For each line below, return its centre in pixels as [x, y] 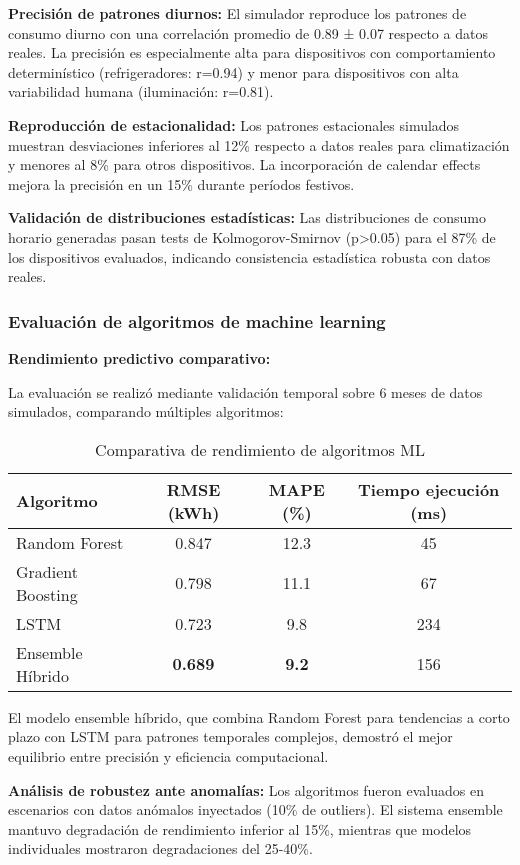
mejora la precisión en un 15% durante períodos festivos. [181, 183]
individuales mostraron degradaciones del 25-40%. [160, 848]
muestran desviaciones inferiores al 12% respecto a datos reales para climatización [259, 144]
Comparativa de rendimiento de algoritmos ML [260, 449]
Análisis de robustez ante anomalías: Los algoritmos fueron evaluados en [246, 789]
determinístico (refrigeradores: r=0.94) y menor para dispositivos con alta [233, 71]
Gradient [47, 571]
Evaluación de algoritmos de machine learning [197, 320]
